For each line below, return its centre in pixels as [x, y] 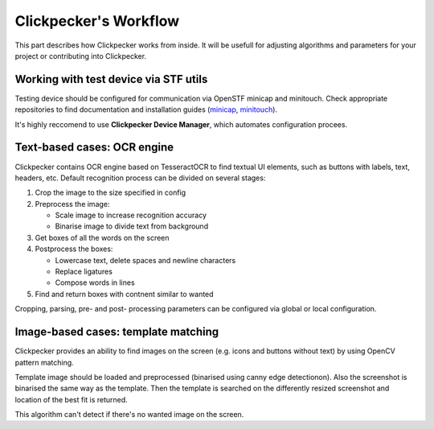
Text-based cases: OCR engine [94, 148]
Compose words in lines [95, 283]
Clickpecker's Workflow [97, 21]
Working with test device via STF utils [111, 79]
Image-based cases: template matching [117, 332]
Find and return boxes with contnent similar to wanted [124, 294]
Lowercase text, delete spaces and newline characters [145, 260]
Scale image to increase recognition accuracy [131, 215]
